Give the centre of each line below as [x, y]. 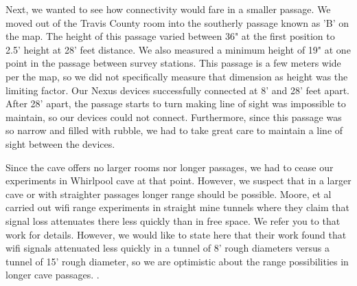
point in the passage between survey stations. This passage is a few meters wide [173, 63]
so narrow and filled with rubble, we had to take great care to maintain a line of [174, 130]
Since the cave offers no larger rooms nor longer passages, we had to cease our [170, 167]
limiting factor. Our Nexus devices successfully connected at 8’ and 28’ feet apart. [177, 90]
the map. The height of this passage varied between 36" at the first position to [170, 36]
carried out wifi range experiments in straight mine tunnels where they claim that [177, 207]
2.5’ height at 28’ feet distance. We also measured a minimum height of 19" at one [178, 49]
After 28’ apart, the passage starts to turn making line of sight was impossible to [176, 103]
